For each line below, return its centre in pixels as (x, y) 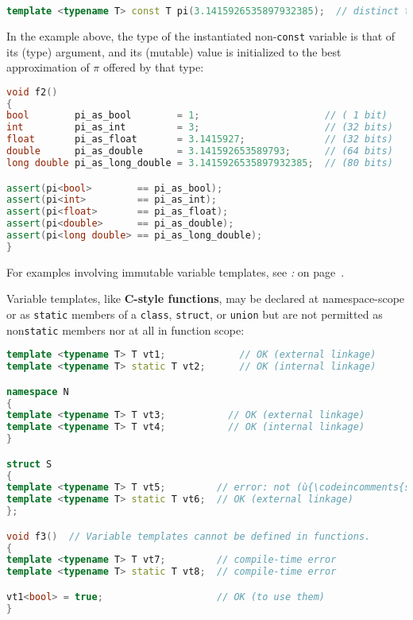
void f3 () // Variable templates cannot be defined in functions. (189, 536)
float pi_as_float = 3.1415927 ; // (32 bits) (200, 139)
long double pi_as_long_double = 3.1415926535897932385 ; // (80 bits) (200, 163)
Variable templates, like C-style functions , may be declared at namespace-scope (206, 298)
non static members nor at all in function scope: (125, 329)
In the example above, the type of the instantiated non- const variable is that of (201, 35)
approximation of (48, 67)
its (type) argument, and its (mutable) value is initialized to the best (174, 51)
